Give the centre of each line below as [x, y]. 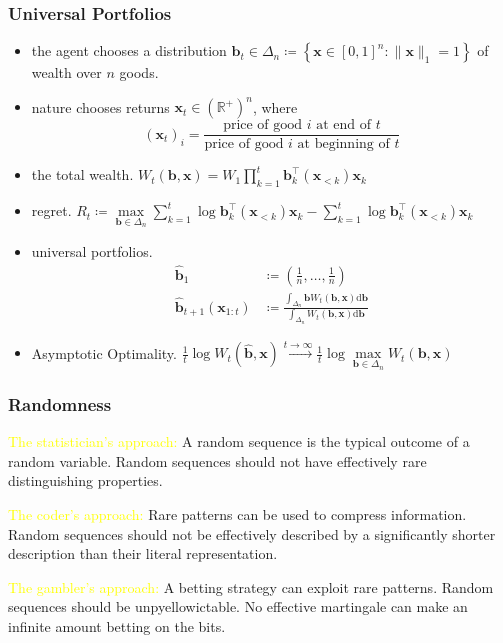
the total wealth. [82, 174]
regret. [51, 210]
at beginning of [343, 144]
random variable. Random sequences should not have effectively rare [217, 460]
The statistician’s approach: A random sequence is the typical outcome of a [239, 441]
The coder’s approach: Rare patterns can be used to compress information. [237, 514]
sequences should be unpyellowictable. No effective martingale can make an [238, 606]
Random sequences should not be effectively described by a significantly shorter [252, 533]
